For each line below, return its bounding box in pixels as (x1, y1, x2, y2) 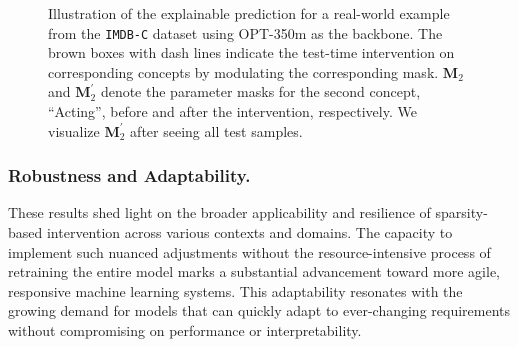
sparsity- (435, 202, 488, 223)
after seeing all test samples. (130, 120, 303, 141)
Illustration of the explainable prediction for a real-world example (48, 3, 450, 23)
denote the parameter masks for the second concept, (100, 81, 421, 102)
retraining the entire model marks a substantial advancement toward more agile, (8, 261, 500, 282)
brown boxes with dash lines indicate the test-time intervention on (48, 42, 455, 63)
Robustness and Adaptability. (8, 163, 251, 188)
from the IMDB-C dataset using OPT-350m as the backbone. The (48, 22, 443, 43)
